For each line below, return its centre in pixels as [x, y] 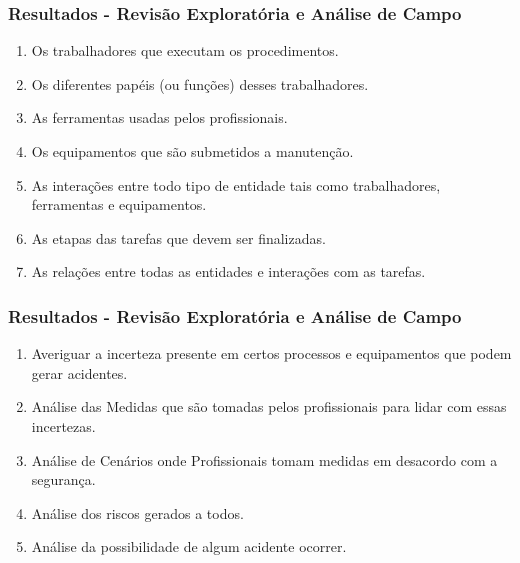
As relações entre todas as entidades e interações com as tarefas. [228, 271]
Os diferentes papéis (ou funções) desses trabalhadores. [200, 83]
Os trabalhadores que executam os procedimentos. [185, 50]
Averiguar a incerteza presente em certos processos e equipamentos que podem [271, 353]
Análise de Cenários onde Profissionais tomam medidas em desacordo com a [264, 459]
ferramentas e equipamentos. [119, 204]
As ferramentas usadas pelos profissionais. [159, 117]
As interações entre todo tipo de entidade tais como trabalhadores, [236, 184]
